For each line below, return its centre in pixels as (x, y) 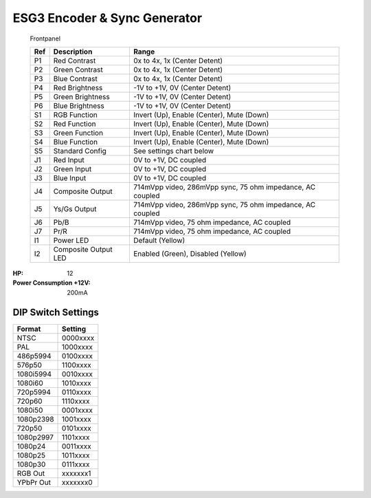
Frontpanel (45, 39)
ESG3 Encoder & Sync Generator (108, 18)
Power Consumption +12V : (52, 283)
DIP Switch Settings (56, 312)
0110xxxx (77, 392)
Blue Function (76, 142)
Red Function (75, 124)
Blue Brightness (79, 105)
